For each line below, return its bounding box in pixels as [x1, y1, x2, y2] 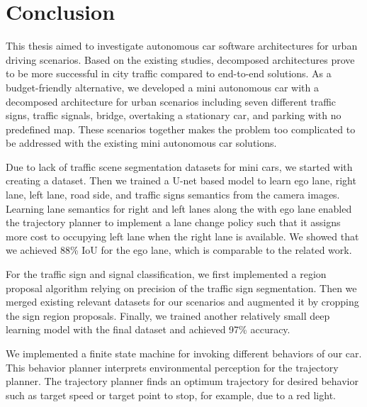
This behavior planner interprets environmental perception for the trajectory [6, 359, 339, 374]
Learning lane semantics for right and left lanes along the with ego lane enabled [6, 201, 352, 216]
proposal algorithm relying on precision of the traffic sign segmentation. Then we [6, 280, 357, 295]
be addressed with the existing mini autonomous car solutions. [6, 135, 277, 150]
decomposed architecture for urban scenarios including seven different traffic [6, 94, 337, 108]
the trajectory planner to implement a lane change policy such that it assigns [6, 215, 341, 230]
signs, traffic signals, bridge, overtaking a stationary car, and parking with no [6, 108, 341, 123]
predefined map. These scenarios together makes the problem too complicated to [6, 121, 356, 136]
